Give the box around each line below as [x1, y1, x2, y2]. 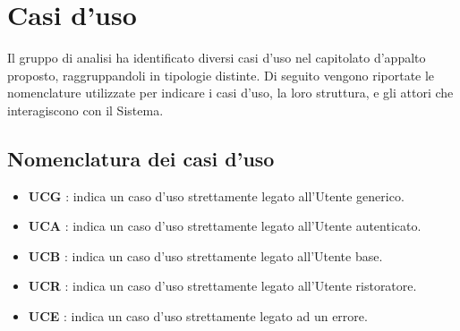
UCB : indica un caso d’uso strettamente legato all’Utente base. [28, 246, 383, 265]
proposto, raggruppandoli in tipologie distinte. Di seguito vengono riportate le [7, 65, 435, 84]
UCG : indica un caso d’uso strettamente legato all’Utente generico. [28, 186, 405, 205]
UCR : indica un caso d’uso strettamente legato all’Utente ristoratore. [28, 276, 417, 295]
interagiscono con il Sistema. [7, 100, 164, 119]
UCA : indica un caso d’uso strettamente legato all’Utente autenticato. [28, 216, 422, 235]
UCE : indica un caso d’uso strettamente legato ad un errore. [28, 307, 368, 326]
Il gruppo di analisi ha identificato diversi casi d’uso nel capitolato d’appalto [7, 48, 426, 67]
